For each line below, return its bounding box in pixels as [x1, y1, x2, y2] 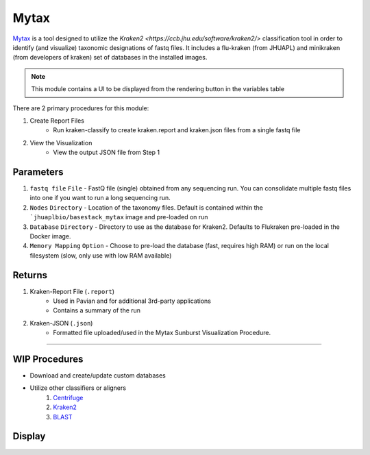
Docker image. [29, 232, 71, 240]
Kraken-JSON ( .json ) [29, 319, 93, 327]
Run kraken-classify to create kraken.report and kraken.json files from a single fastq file [53, 126, 301, 134]
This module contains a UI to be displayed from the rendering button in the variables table [31, 85, 284, 93]
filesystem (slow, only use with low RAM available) [29, 251, 172, 260]
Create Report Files [29, 116, 85, 125]
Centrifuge [53, 393, 84, 402]
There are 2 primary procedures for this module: [12, 103, 149, 112]
